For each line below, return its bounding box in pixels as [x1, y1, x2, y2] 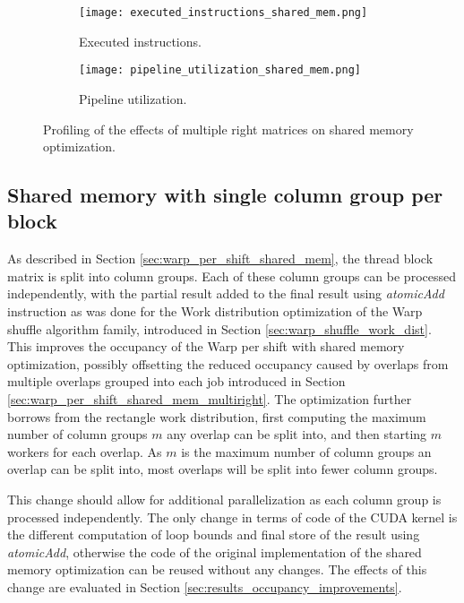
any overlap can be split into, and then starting [167, 425, 427, 444]
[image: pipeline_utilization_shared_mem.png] [79, 64, 361, 77]
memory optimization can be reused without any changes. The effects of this [7, 560, 427, 579]
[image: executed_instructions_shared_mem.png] [79, 6, 368, 19]
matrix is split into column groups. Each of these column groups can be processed [7, 266, 456, 285]
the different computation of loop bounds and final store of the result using [7, 525, 420, 544]
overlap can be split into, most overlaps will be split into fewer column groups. [7, 460, 438, 478]
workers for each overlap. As [7, 442, 162, 461]
